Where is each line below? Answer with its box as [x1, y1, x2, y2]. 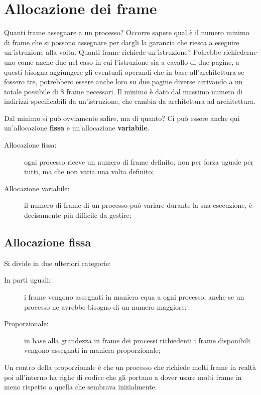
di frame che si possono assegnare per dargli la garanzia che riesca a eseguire [4, 37, 239, 47]
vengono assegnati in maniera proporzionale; [24, 345, 161, 355]
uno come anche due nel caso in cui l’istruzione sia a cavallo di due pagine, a [4, 56, 239, 67]
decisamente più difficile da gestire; [24, 210, 132, 220]
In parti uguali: [4, 275, 51, 285]
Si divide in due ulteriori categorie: [4, 257, 111, 268]
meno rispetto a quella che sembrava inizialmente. [4, 381, 157, 392]
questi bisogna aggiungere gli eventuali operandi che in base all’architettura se [4, 66, 244, 77]
